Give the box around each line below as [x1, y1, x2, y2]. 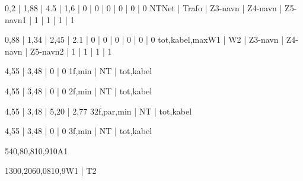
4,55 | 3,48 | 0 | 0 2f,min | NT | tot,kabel [5, 84, 152, 97]
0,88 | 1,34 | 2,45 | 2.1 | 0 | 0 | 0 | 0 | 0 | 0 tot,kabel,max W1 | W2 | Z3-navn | [5, 33, 284, 46]
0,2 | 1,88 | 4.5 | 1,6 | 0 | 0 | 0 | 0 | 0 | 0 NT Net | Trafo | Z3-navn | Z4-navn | [5, 2, 282, 14]
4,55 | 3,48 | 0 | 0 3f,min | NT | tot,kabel [5, 125, 152, 137]
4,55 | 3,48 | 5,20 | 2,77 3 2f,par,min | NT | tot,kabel [5, 104, 192, 117]
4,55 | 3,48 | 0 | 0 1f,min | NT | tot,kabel [5, 65, 152, 77]
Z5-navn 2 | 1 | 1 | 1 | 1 [30, 45, 112, 57]
